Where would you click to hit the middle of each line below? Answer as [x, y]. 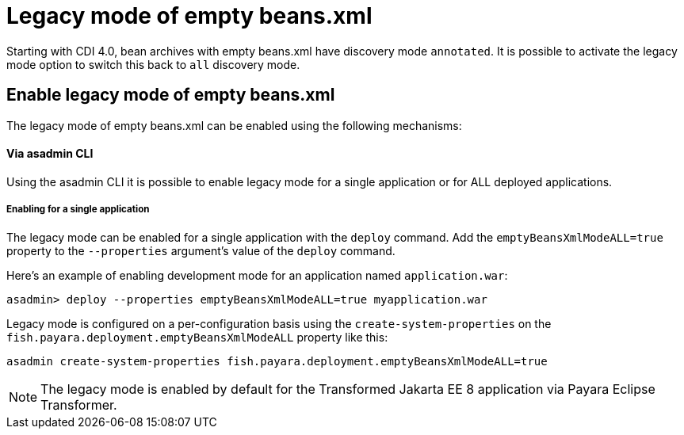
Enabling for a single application [78, 210]
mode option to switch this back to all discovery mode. [153, 64]
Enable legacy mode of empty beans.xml [171, 95]
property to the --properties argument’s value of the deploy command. [201, 250]
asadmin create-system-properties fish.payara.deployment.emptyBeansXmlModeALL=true [277, 361]
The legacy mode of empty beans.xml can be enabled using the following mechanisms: [234, 125]
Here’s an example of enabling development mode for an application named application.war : [257, 275]
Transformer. [79, 404]
